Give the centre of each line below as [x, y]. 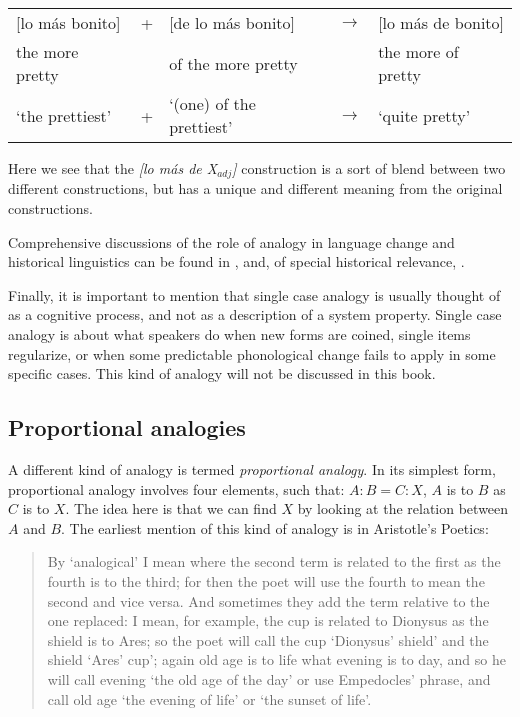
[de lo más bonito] [232, 22]
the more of [418, 51]
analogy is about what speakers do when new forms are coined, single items [239, 334]
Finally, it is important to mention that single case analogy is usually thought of [254, 294]
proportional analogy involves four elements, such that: [176, 488]
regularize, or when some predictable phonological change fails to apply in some [252, 353]
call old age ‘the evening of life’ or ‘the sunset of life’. [209, 698]
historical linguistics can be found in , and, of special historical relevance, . [236, 261]
